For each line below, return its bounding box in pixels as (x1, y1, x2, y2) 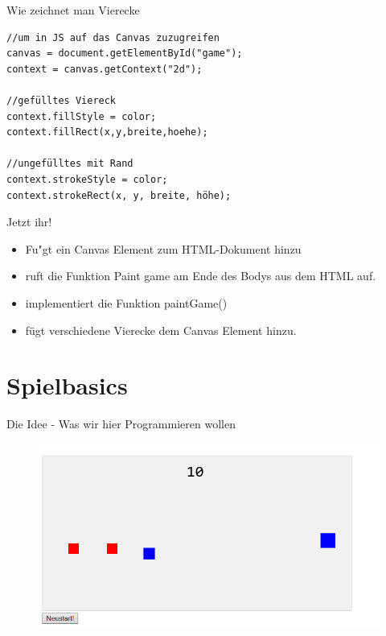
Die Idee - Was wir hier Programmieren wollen (6, 415, 236, 432)
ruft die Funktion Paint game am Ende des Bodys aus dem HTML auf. (25, 267, 376, 284)
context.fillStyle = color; (6, 110, 157, 122)
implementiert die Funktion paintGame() (25, 294, 228, 311)
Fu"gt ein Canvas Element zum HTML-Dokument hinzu (25, 240, 302, 257)
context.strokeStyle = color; (6, 173, 168, 185)
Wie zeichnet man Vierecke (6, 2, 140, 18)
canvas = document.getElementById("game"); (6, 47, 243, 60)
